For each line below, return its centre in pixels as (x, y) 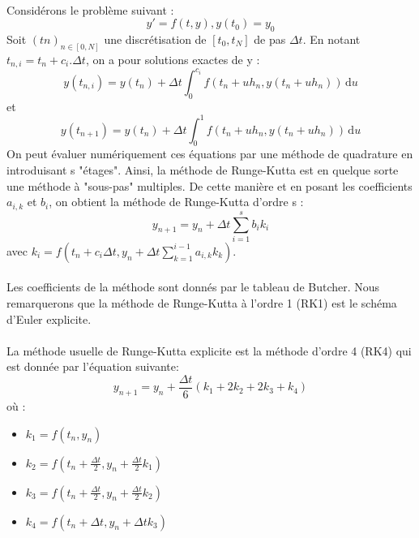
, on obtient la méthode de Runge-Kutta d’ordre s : (176, 202)
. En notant (331, 39)
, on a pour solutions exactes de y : (173, 59)
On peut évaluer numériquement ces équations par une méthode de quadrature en (210, 154)
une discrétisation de (155, 39)
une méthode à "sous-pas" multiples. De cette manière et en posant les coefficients (209, 185)
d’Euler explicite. (49, 318)
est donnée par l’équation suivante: (93, 366)
